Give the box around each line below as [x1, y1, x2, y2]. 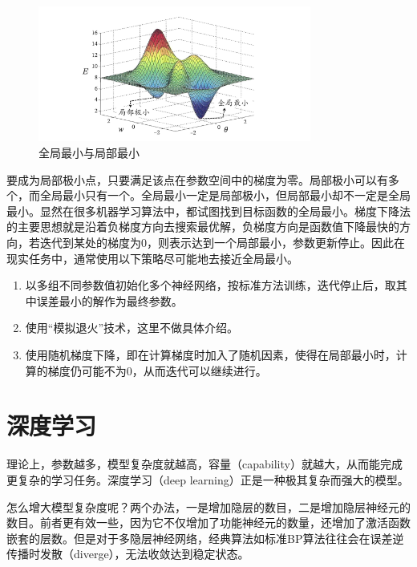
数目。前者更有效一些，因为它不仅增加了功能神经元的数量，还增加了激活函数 [6, 514, 411, 531]
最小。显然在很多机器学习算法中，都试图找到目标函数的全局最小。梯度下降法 [6, 202, 411, 219]
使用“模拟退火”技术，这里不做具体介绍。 [25, 319, 239, 336]
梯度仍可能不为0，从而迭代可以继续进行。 [47, 362, 267, 379]
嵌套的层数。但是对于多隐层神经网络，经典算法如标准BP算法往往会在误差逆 [6, 529, 404, 546]
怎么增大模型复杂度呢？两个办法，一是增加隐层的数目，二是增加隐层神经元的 [6, 498, 411, 515]
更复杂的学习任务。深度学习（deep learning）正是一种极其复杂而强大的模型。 [6, 471, 409, 488]
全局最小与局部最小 [38, 144, 140, 161]
